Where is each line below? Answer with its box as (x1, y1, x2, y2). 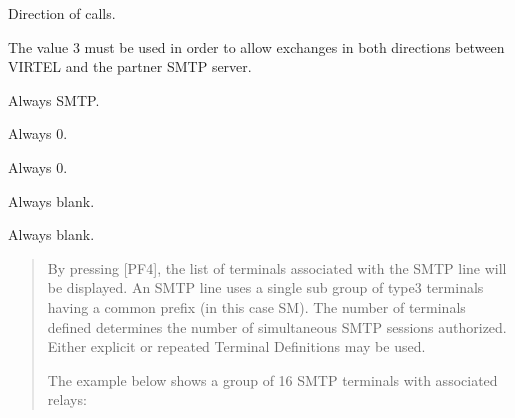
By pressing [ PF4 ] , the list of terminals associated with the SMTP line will (47, 257, 507, 278)
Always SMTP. (8, 89, 100, 110)
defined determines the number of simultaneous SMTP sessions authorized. (47, 316, 507, 337)
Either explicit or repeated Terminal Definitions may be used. (47, 336, 426, 357)
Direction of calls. (8, 3, 116, 23)
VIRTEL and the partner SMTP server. (8, 56, 252, 77)
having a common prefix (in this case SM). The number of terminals (47, 296, 466, 317)
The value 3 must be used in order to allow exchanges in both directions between (8, 36, 505, 57)
